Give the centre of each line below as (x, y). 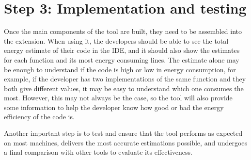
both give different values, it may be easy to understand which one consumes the (124, 88)
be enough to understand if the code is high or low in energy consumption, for (120, 69)
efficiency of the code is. (39, 117)
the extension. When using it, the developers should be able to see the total (116, 40)
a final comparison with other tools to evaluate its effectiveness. (98, 152)
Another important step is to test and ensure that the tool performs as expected (123, 133)
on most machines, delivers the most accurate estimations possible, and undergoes (126, 142)
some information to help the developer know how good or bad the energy (114, 107)
